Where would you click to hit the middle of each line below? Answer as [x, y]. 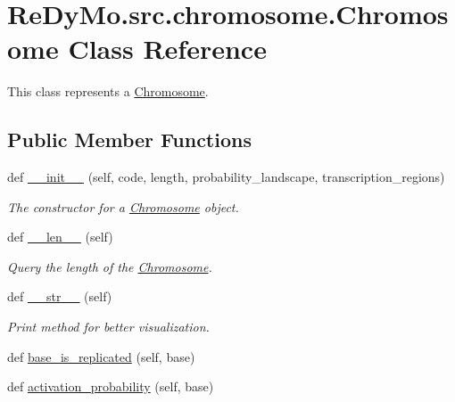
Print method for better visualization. [108, 327]
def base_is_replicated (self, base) [101, 356]
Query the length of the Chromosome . [110, 266]
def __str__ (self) [60, 296]
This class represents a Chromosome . [108, 91]
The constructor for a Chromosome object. [123, 206]
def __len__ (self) [60, 237]
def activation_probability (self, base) [111, 386]
